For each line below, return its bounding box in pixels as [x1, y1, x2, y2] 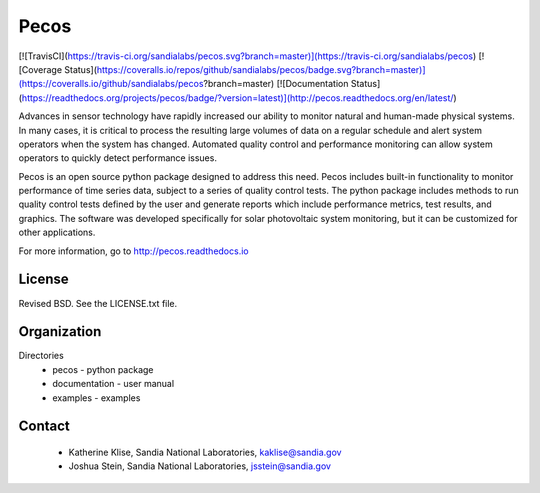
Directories [18, 350, 64, 362]
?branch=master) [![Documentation [203, 78, 349, 90]
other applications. [18, 226, 96, 239]
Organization [18, 323, 102, 340]
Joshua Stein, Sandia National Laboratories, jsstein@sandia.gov [68, 460, 332, 472]
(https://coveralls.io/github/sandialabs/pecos [18, 78, 204, 90]
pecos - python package [52, 363, 154, 375]
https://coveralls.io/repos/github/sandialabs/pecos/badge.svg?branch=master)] [96, 63, 426, 75]
